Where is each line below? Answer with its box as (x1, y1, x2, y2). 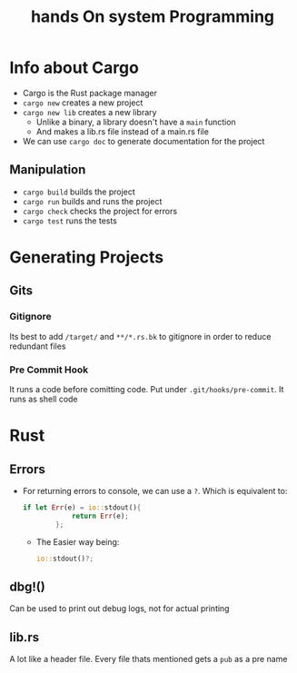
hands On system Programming (30, 6, 275, 27)
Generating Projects (9, 247, 164, 267)
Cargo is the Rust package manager (22, 87, 157, 98)
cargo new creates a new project (22, 97, 144, 108)
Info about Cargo (9, 57, 139, 78)
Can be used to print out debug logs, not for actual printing (9, 603, 230, 614)
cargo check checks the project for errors (22, 205, 178, 216)
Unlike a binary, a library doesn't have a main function (35, 116, 236, 127)
